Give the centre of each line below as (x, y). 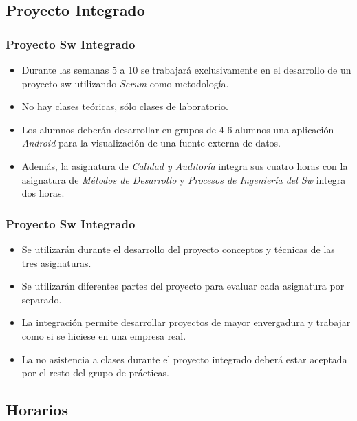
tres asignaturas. (56, 262)
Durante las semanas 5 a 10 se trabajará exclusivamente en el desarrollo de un (186, 69)
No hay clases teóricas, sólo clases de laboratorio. (125, 106)
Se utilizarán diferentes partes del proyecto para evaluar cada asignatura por (183, 286)
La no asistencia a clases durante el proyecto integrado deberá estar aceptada (184, 359)
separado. (42, 299)
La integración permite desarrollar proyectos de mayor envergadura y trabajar (186, 322)
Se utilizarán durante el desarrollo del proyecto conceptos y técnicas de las (178, 249)
